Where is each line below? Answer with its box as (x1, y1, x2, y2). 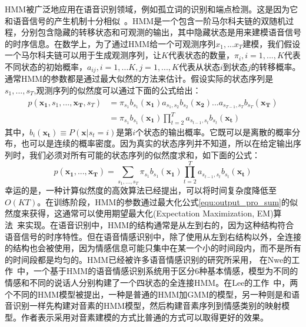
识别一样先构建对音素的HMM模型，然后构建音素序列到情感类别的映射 (12, 299, 282, 312)
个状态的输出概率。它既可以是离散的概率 (135, 125, 292, 138)
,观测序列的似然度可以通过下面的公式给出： (34, 84, 201, 96)
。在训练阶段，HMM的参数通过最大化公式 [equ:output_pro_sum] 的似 (37, 195, 298, 208)
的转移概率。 (251, 60, 301, 72)
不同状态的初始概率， (5, 60, 87, 72)
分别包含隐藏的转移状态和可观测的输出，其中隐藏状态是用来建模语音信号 (21, 26, 301, 38)
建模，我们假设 (242, 37, 301, 49)
